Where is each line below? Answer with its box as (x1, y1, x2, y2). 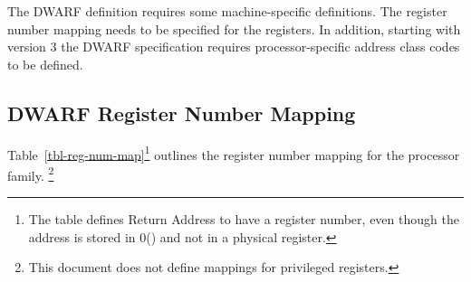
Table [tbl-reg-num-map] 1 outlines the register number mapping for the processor (7, 142, 460, 164)
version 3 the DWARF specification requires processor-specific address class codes (7, 37, 460, 56)
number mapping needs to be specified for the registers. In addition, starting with (7, 19, 461, 38)
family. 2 (7, 163, 54, 184)
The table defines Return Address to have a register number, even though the (28, 210, 459, 229)
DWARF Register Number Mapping (7, 99, 356, 127)
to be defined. (7, 54, 83, 73)
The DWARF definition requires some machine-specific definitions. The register (7, 2, 447, 20)
